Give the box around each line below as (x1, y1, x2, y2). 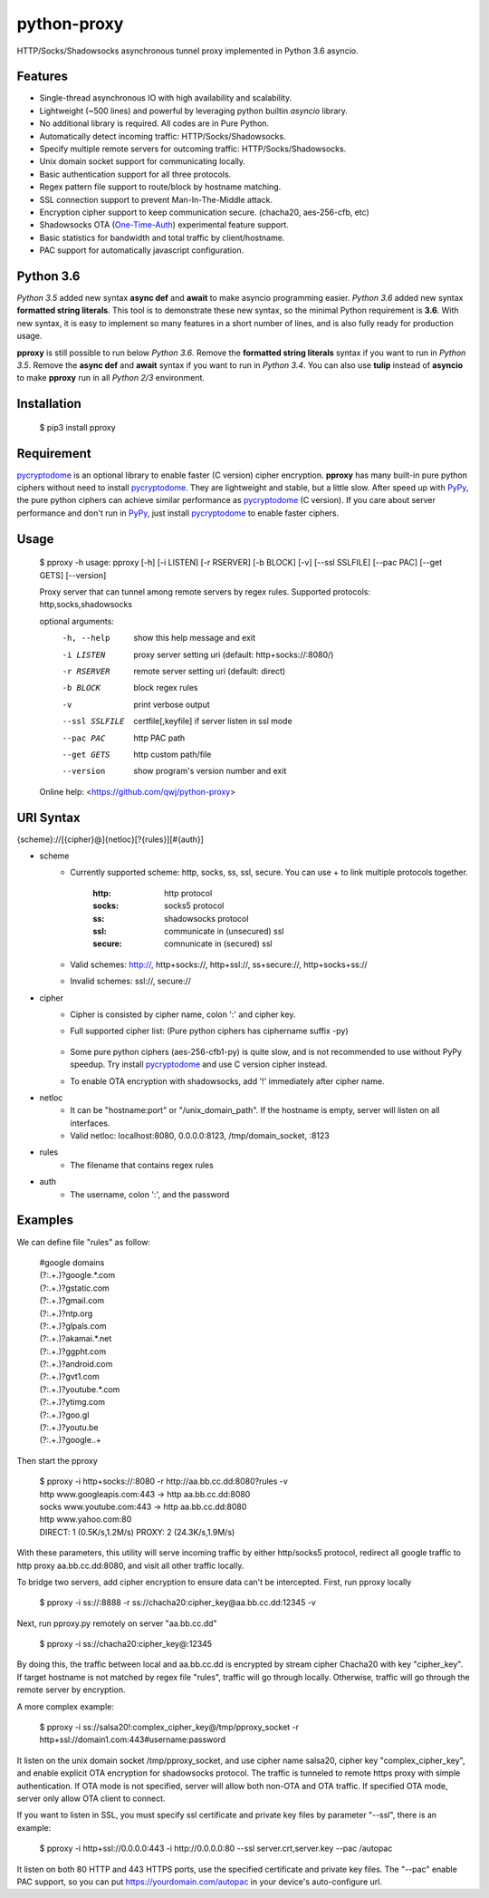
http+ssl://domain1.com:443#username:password (39, 1734, 226, 1745)
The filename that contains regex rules (70, 1159, 215, 1170)
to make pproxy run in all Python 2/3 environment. (16, 373, 206, 383)
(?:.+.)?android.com (39, 1359, 113, 1370)
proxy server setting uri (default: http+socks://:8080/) (133, 649, 334, 660)
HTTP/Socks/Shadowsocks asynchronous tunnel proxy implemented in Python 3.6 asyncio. (16, 45, 359, 56)
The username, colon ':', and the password (70, 1188, 230, 1200)
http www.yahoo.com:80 (39, 1514, 132, 1525)
